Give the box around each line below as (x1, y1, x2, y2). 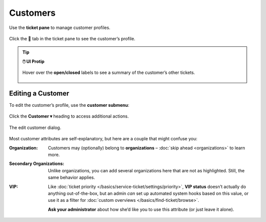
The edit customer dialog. (9, 125, 62, 130)
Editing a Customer (9, 89, 69, 97)
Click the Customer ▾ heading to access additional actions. (9, 113, 129, 119)
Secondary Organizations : (9, 160, 65, 167)
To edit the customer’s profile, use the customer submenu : (9, 102, 130, 108)
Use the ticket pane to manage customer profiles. (9, 25, 111, 31)
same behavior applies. (48, 175, 96, 181)
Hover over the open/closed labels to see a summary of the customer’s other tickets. (22, 69, 196, 76)
